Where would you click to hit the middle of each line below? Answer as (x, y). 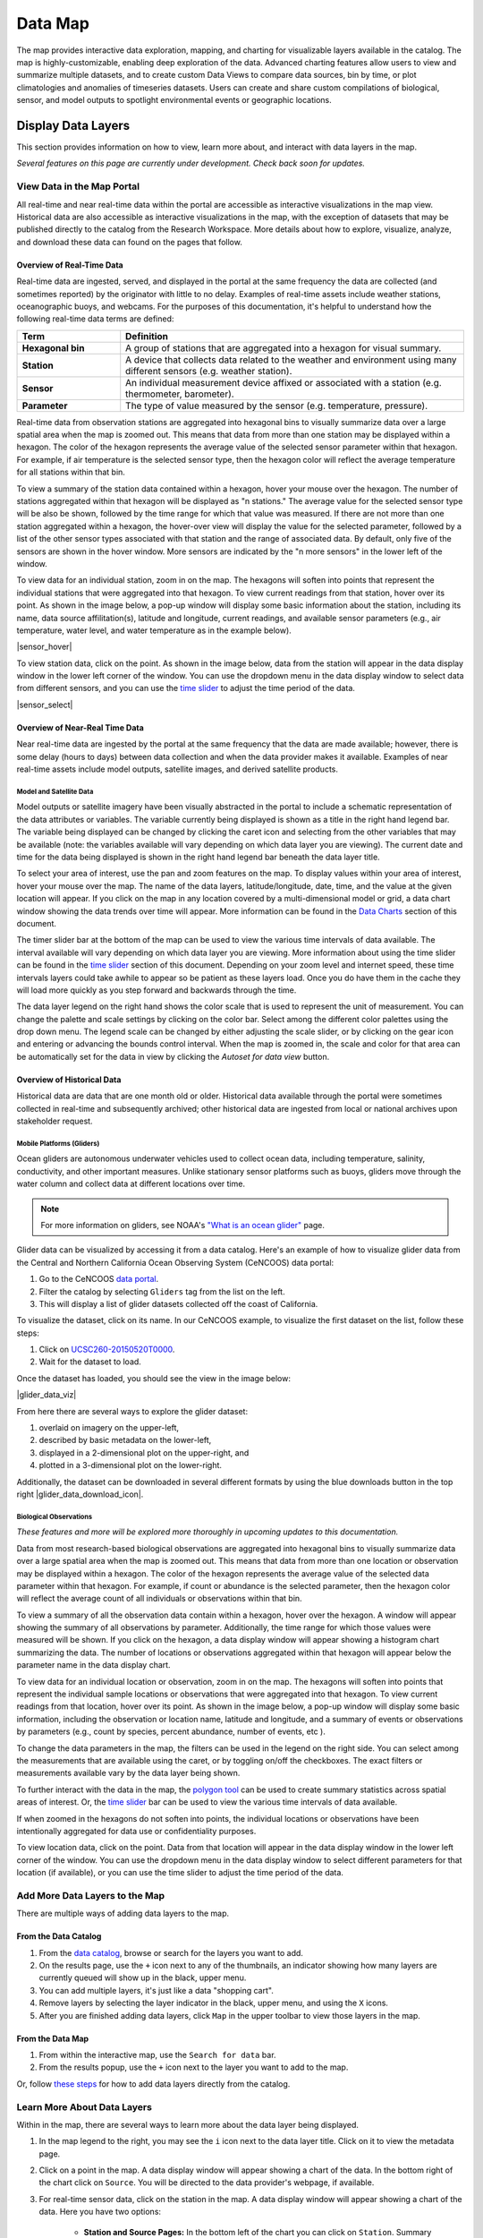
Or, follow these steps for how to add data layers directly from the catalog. (153, 2084)
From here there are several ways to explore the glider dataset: (132, 1411)
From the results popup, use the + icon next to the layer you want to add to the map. (194, 2067)
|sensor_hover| (44, 647)
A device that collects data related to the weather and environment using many (291, 360)
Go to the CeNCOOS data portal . (99, 1279)
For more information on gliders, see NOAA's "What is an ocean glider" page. (183, 1225)
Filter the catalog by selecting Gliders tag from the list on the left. (162, 1291)
